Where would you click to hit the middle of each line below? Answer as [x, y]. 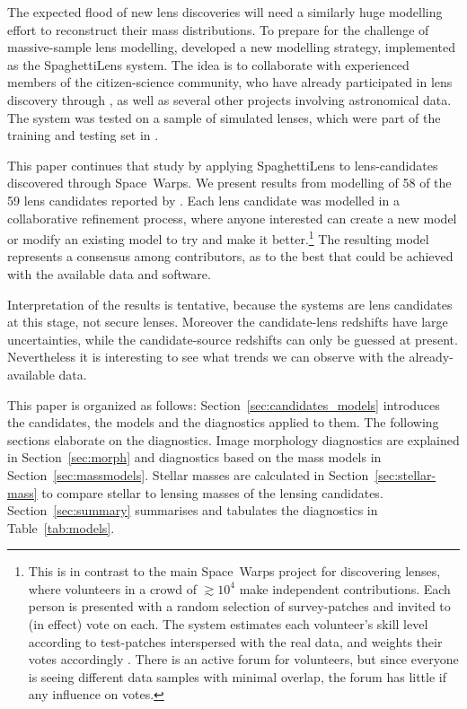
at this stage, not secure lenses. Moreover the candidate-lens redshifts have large [228, 322]
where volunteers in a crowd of [113, 588]
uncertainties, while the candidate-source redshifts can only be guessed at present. [233, 339]
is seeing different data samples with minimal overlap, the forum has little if [238, 676]
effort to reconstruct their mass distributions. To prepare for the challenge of [218, 29]
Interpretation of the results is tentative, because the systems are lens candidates [230, 304]
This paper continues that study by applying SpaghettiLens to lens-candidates [223, 165]
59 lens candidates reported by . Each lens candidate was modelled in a [203, 200]
